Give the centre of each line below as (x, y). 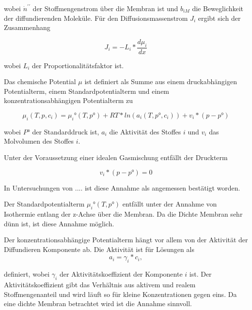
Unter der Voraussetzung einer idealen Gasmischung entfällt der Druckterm (116, 157)
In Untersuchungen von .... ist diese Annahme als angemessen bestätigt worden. (122, 187)
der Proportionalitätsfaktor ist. (78, 65)
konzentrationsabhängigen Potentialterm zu (68, 100)
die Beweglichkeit (218, 8)
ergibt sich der (219, 18)
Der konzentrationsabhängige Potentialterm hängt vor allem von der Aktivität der (126, 240)
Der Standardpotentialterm (44, 204)
